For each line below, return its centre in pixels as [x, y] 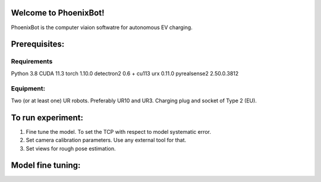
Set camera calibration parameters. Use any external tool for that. [106, 140]
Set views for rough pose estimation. [71, 148]
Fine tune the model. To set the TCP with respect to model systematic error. [118, 131]
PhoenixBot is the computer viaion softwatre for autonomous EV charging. [102, 27]
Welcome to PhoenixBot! [58, 13]
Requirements [32, 61]
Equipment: [28, 89]
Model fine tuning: [46, 166]
